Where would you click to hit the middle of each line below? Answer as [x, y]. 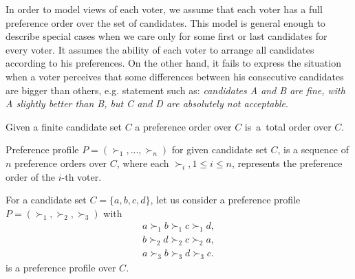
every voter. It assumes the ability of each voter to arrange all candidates [160, 49]
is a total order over [288, 126]
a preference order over [183, 126]
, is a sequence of [313, 149]
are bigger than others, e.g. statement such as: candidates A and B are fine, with [175, 90]
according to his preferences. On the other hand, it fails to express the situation [173, 63]
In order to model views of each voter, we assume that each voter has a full [164, 9]
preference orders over [61, 163]
